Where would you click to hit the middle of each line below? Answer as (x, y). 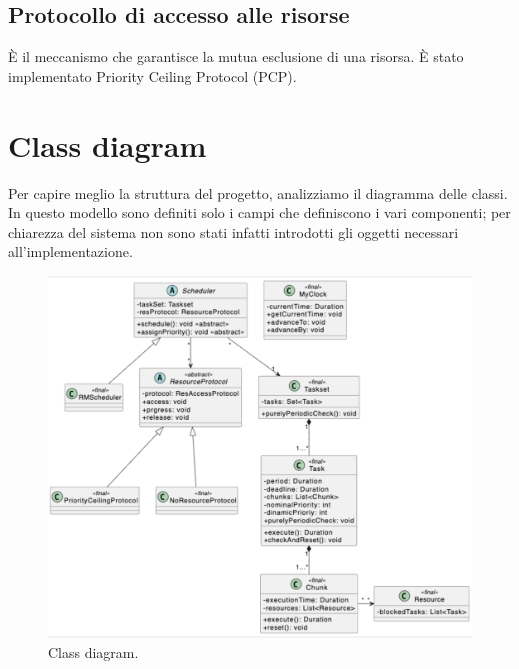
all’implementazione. (70, 251)
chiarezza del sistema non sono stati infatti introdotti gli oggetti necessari (233, 231)
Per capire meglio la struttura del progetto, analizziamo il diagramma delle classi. (258, 192)
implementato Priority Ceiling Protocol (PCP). (152, 75)
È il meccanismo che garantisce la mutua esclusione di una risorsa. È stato (236, 56)
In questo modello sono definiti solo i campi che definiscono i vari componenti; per (259, 212)
